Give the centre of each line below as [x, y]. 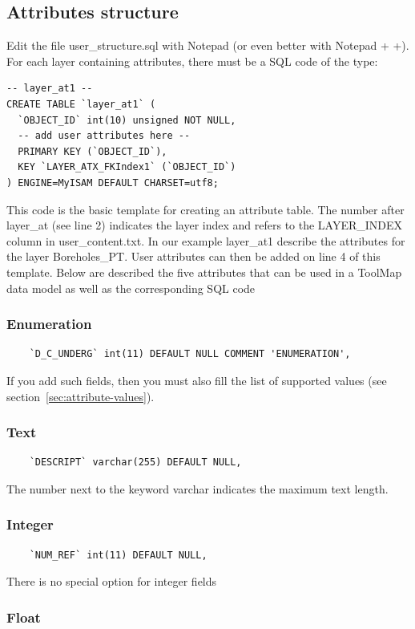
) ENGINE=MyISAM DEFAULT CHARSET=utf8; [113, 183]
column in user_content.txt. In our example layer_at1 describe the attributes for [206, 240]
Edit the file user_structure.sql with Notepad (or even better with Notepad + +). [208, 45]
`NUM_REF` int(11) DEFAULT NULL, [118, 555]
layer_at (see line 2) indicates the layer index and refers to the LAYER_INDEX [205, 225]
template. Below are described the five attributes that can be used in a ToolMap [204, 272]
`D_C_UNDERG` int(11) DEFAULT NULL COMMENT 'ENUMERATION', [190, 354]
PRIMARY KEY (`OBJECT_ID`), [93, 151]
